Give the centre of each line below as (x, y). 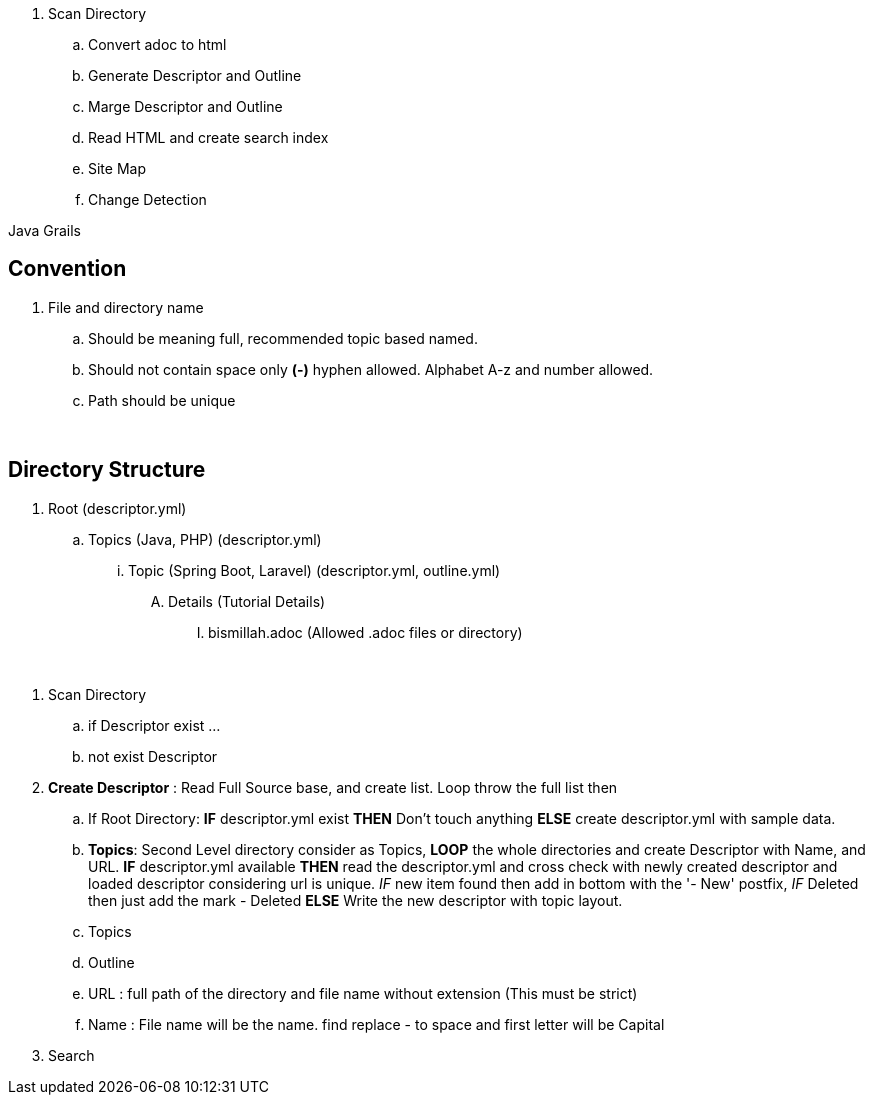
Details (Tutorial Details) (247, 601)
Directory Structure (107, 470)
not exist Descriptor (153, 756)
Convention (67, 269)
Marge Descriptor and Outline (185, 106)
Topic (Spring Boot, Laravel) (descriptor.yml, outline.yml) (314, 570)
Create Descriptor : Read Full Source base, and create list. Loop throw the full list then (333, 787)
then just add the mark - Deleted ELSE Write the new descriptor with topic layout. (355, 900)
